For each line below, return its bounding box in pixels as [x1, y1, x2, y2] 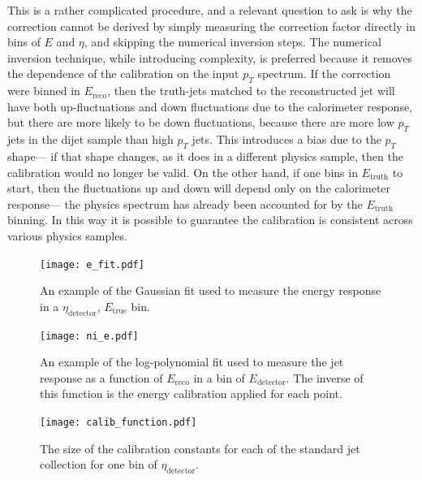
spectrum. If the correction [257, 65, 391, 82]
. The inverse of [286, 369, 364, 386]
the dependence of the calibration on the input [7, 65, 239, 82]
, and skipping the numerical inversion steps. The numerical [84, 33, 381, 50]
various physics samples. [7, 227, 127, 244]
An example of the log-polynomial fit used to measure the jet [40, 353, 344, 370]
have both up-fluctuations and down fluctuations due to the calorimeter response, [7, 97, 413, 115]
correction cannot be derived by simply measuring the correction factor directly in [7, 17, 416, 34]
